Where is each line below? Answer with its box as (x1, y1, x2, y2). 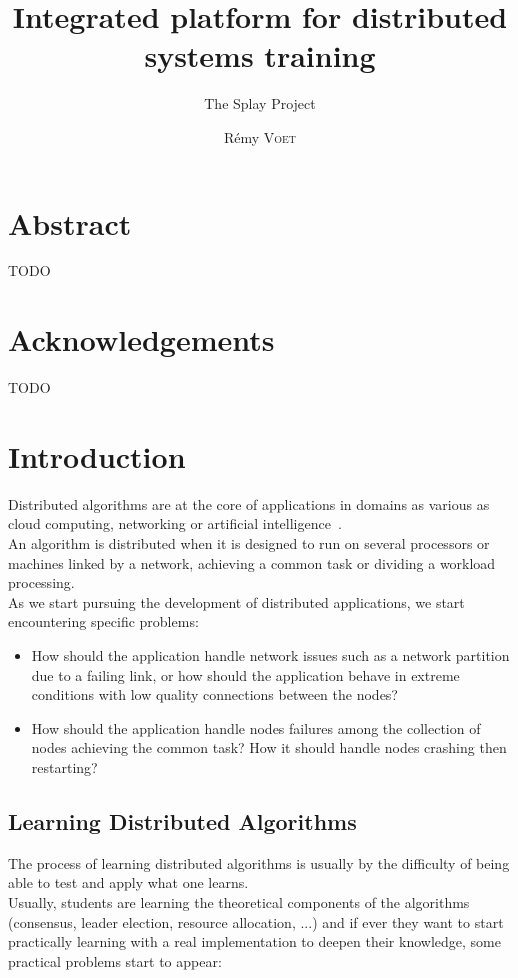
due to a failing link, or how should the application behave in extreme (31, 664, 460, 685)
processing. (8, 572, 75, 593)
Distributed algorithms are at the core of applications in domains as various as (8, 493, 490, 514)
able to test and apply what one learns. (8, 872, 249, 893)
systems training (144, 35, 376, 76)
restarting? (31, 757, 98, 777)
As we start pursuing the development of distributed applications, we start (8, 591, 465, 612)
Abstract (8, 202, 132, 243)
